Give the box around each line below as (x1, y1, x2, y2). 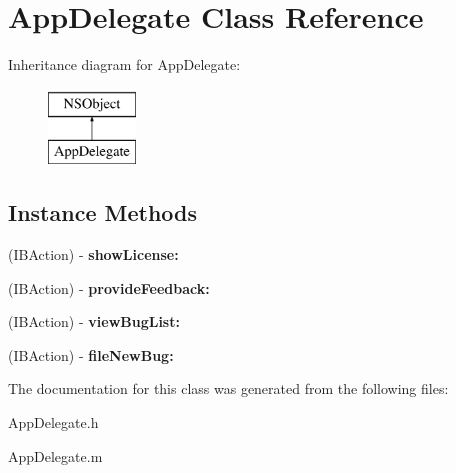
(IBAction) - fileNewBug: (8, 344, 174, 365)
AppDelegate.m (8, 445, 103, 466)
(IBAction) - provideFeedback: (8, 277, 210, 298)
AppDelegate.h (8, 412, 99, 433)
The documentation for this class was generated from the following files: (8, 378, 449, 399)
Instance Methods (8, 197, 197, 228)
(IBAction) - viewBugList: (8, 311, 180, 332)
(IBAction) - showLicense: (8, 244, 179, 265)
